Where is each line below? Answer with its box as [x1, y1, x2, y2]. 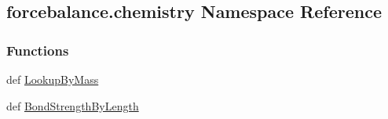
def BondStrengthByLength [6, 97, 139, 114]
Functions [6, 40, 69, 59]
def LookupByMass [6, 71, 99, 87]
